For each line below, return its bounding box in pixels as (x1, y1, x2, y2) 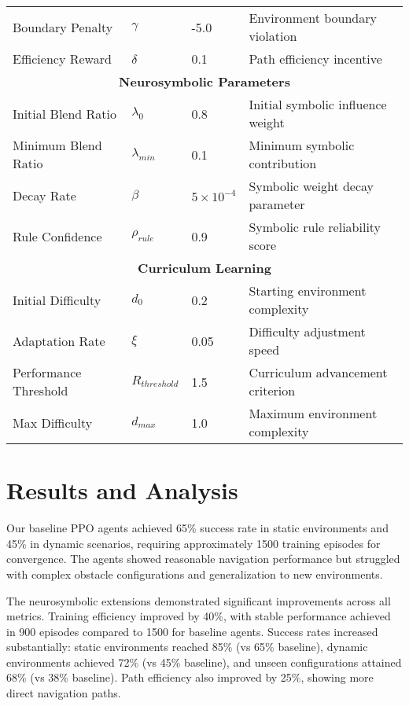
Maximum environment (249, 404, 378, 422)
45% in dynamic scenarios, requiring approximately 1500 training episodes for (6, 535, 381, 551)
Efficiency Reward (13, 50, 112, 68)
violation (249, 27, 297, 45)
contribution (249, 154, 317, 172)
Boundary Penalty (13, 17, 113, 36)
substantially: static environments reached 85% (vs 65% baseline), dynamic (6, 638, 368, 655)
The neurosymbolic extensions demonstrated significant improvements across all (6, 592, 391, 609)
